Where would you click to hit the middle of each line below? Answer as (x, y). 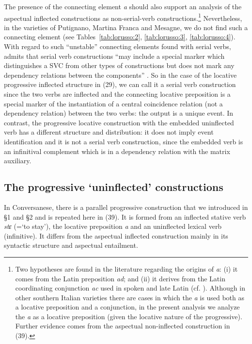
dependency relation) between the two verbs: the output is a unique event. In (119, 113)
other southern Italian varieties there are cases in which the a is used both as (130, 297)
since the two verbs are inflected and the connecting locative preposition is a (117, 94)
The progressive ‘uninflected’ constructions (114, 187)
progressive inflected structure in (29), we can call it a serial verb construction (120, 84)
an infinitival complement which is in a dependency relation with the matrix (117, 151)
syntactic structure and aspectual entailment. (71, 245)
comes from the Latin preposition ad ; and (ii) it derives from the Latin (120, 278)
